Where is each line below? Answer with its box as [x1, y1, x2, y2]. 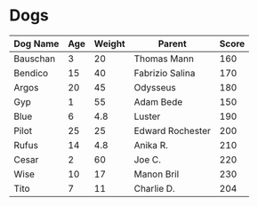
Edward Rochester [133, 124, 212, 137]
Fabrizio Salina [133, 67, 196, 79]
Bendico [13, 67, 49, 79]
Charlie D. [133, 182, 175, 194]
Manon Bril [133, 168, 180, 180]
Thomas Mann [133, 52, 194, 65]
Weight [93, 37, 126, 50]
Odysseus [133, 81, 176, 93]
